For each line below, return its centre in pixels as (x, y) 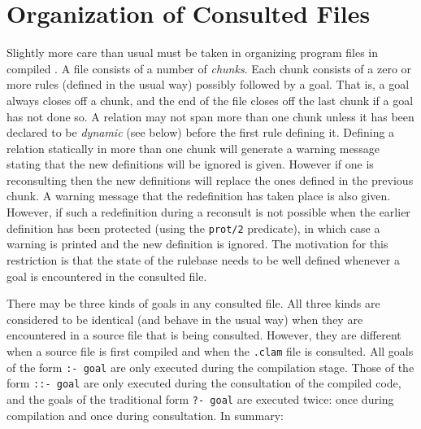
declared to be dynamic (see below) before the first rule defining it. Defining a (201, 132)
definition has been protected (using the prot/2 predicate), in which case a (193, 228)
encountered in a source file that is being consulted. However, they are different (204, 335)
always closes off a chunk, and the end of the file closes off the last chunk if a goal (210, 100)
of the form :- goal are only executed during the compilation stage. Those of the (210, 367)
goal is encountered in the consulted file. (107, 276)
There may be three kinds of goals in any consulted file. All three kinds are (193, 303)
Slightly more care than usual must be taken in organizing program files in (193, 53)
